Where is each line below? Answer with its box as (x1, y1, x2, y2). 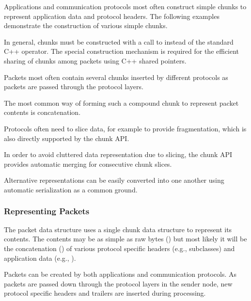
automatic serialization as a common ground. (4, 184, 138, 194)
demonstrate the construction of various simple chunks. (4, 20, 168, 31)
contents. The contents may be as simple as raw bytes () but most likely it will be (4, 234, 247, 244)
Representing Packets (4, 205, 90, 217)
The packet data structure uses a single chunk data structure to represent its (4, 224, 232, 234)
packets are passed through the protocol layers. (4, 81, 143, 92)
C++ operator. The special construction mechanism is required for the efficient (4, 46, 239, 56)
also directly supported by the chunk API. (4, 133, 129, 143)
